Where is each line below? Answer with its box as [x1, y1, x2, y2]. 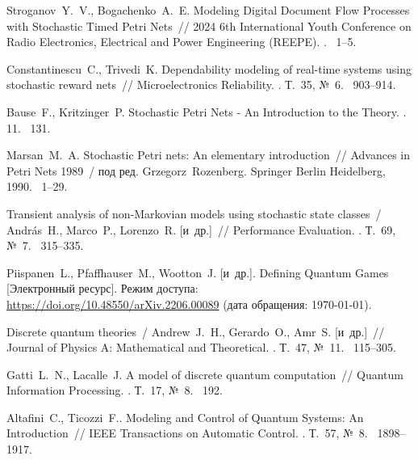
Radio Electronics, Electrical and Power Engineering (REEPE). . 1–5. [6, 33, 357, 50]
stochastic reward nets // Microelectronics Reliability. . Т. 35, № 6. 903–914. [6, 76, 396, 93]
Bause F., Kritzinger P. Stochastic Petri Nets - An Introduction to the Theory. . [6, 103, 407, 120]
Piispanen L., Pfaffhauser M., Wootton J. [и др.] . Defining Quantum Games [6, 264, 389, 281]
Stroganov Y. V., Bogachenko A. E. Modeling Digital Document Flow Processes [6, 2, 410, 18]
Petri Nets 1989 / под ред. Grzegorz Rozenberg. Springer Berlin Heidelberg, [6, 162, 386, 179]
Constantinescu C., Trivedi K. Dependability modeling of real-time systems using [6, 60, 412, 77]
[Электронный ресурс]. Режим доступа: [6, 280, 199, 297]
